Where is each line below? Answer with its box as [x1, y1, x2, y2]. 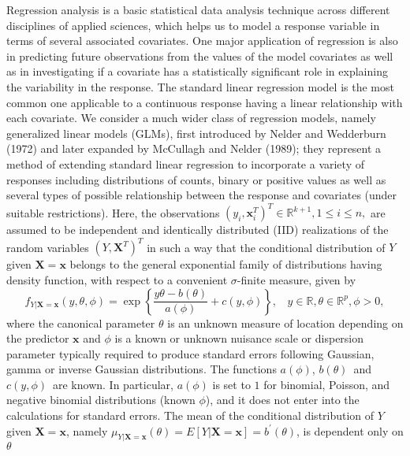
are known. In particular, [52, 376, 173, 392]
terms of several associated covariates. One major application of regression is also [6, 32, 398, 49]
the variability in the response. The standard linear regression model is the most [6, 78, 394, 95]
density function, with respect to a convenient [6, 271, 228, 287]
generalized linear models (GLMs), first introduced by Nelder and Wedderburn [6, 124, 386, 141]
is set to [212, 376, 251, 392]
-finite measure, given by [237, 271, 356, 287]
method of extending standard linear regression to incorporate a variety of [6, 155, 364, 172]
